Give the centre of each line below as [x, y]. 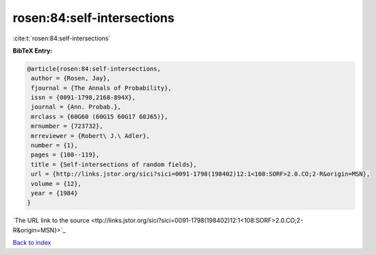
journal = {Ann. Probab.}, [76, 107]
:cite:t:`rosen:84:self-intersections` [62, 38]
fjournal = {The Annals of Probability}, [101, 88]
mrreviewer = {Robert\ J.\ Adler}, [91, 136]
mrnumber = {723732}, [67, 126]
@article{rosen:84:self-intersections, [94, 69]
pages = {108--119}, [65, 155]
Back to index [32, 243]
